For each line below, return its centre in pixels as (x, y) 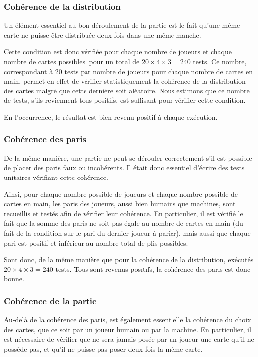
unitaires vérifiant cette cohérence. (56, 177)
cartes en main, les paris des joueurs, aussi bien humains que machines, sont (120, 204)
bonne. (14, 279)
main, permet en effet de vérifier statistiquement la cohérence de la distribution (125, 81)
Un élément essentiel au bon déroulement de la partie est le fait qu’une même (122, 25)
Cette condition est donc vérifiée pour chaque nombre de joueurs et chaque (118, 51)
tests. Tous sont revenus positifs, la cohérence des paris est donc (153, 269)
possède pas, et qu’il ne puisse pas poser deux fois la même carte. (103, 348)
